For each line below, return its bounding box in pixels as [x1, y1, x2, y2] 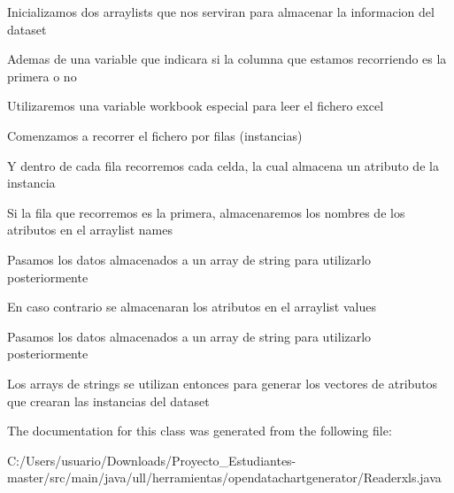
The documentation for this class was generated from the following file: [7, 421, 392, 440]
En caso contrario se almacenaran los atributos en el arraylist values [7, 297, 376, 316]
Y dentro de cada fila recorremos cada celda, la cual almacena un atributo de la [7, 156, 439, 174]
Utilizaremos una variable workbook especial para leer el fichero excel [7, 96, 384, 115]
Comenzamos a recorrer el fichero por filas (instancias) [7, 126, 303, 144]
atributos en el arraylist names [7, 220, 173, 239]
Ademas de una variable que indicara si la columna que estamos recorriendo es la [7, 50, 447, 68]
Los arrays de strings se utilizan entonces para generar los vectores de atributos [7, 374, 438, 392]
